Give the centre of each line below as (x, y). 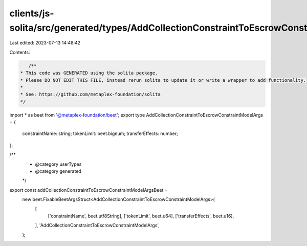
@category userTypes (58, 164)
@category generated (58, 171)
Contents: (20, 52)
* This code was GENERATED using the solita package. (89, 73)
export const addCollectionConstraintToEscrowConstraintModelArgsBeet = (89, 190)
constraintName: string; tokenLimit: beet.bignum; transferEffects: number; (100, 133)
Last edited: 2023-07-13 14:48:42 (45, 43)
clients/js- (32, 13)
